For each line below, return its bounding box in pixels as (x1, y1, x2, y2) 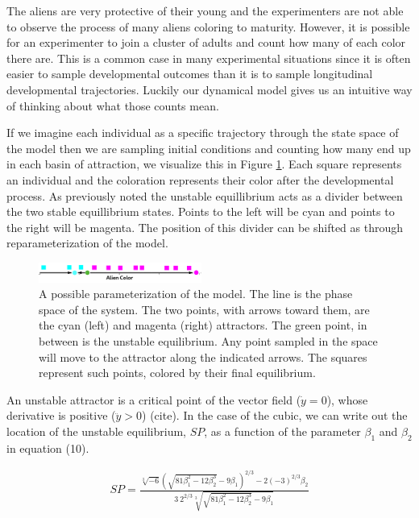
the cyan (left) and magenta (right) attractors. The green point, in (39, 317, 367, 334)
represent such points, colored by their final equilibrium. (39, 364, 316, 381)
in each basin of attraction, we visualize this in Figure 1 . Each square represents (6, 155, 402, 172)
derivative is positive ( (6, 407, 116, 424)
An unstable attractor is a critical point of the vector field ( (6, 391, 301, 408)
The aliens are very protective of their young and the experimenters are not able (6, 2, 404, 19)
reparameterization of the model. (6, 234, 168, 251)
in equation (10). (6, 439, 89, 456)
